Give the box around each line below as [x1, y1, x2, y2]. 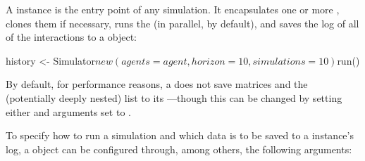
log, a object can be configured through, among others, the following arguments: [6, 141, 352, 156]
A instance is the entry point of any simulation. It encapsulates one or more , [6, 2, 340, 16]
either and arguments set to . [6, 104, 131, 119]
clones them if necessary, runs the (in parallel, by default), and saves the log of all [6, 15, 359, 30]
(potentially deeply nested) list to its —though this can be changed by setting [6, 90, 342, 105]
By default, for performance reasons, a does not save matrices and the [6, 77, 308, 91]
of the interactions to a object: [6, 30, 137, 44]
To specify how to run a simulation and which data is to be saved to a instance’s [6, 128, 354, 143]
